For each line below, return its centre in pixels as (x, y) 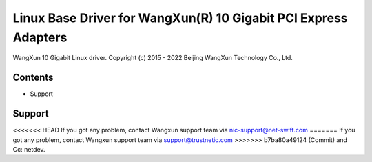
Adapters (40, 37)
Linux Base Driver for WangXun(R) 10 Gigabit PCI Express (180, 18)
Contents (33, 78)
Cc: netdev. (29, 149)
